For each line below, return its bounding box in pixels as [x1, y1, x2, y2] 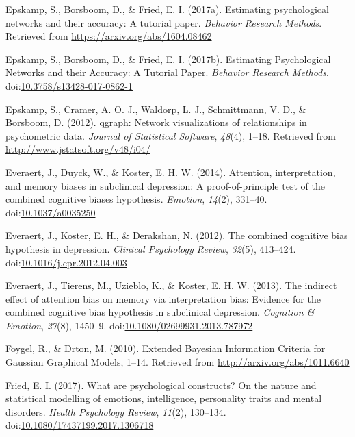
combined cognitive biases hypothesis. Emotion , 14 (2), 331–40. [5, 192, 267, 206]
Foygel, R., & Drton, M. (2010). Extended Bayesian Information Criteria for [5, 341, 326, 355]
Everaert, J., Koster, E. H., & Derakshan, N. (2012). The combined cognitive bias [5, 228, 348, 242]
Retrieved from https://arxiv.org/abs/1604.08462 [5, 29, 212, 43]
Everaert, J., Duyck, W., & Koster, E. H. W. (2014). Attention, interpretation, [5, 164, 336, 179]
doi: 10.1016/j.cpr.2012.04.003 [5, 255, 127, 269]
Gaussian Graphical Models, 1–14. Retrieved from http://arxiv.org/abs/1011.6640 [5, 355, 350, 369]
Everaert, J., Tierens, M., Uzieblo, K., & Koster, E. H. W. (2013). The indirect [5, 278, 337, 292]
